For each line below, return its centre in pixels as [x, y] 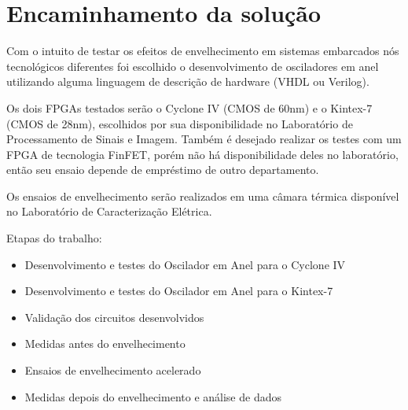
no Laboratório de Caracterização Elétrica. [109, 211]
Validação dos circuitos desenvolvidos [114, 317]
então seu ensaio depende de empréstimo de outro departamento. [163, 170]
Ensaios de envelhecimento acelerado [113, 370]
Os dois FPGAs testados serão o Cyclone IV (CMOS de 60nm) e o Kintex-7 [189, 107]
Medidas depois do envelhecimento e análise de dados [153, 396]
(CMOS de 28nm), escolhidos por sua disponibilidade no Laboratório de [180, 123]
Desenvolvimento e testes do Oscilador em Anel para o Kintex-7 [179, 291]
